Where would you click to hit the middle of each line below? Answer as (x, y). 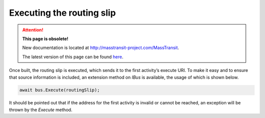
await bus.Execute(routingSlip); (60, 90)
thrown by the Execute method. (41, 110)
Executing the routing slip (63, 13)
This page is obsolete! (45, 39)
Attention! (33, 30)
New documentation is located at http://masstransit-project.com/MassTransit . (101, 48)
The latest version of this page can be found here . (73, 57)
